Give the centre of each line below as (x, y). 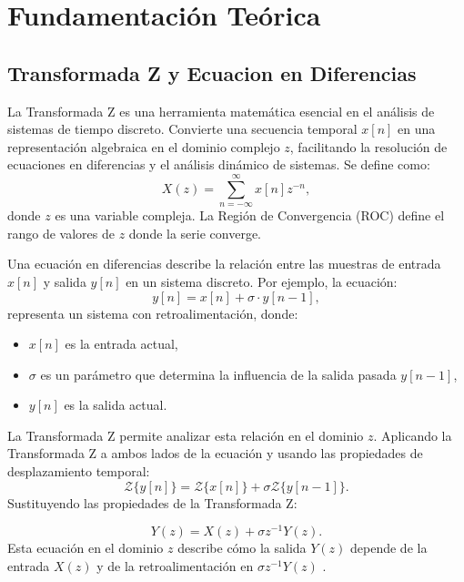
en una (417, 129)
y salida (65, 281)
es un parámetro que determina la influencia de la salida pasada (218, 374)
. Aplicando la (413, 435)
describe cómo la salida (242, 548)
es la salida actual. (116, 405)
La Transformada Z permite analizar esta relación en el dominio (186, 435)
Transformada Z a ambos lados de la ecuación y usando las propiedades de (215, 453)
